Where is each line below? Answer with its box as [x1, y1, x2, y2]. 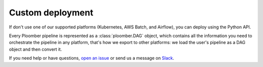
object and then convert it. [9, 46, 62, 52]
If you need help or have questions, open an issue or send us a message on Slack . [9, 55, 174, 61]
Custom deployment [9, 7, 94, 18]
